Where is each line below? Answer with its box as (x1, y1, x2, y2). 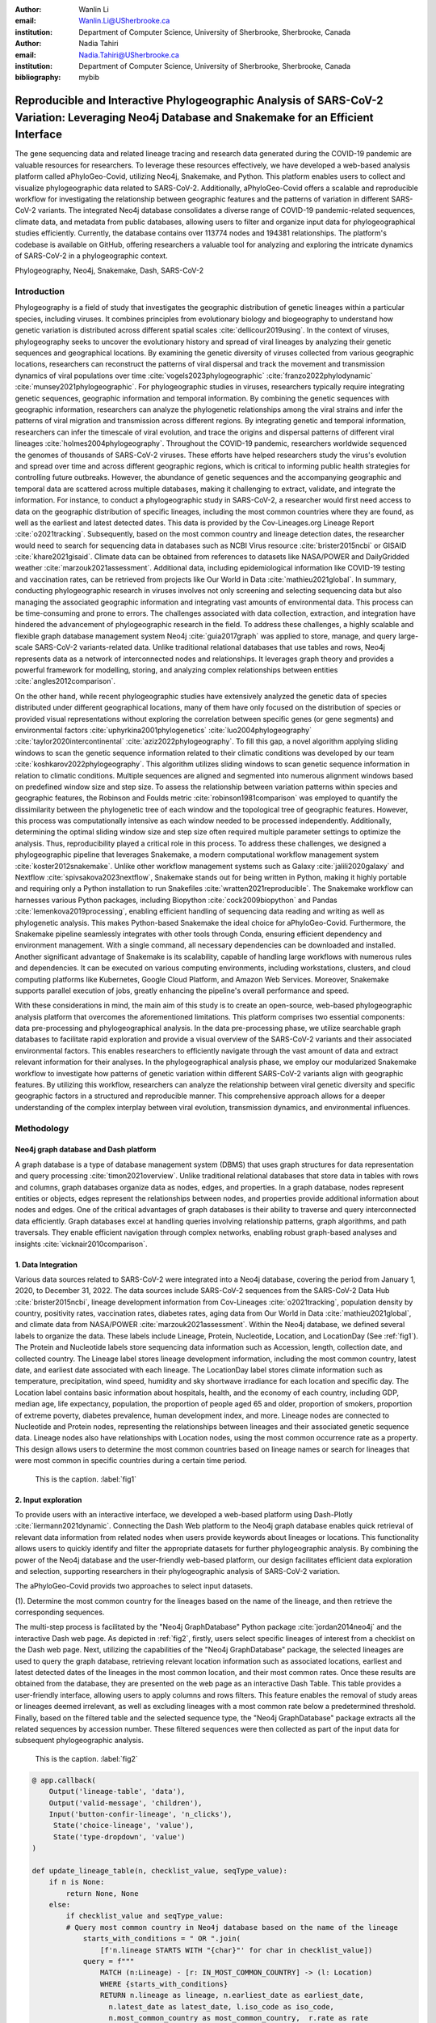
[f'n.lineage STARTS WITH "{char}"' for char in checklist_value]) (99, 1945, 373, 1954)
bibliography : (15, 73, 61, 83)
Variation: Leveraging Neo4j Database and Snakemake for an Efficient (15, 110, 375, 125)
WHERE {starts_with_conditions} (99, 1979, 228, 1988)
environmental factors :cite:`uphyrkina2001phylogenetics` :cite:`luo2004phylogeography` (15, 725, 312, 735)
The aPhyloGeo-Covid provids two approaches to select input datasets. (15, 1581, 254, 1591)
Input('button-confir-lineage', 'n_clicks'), (48, 1809, 233, 1818)
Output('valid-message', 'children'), (48, 1798, 203, 1808)
